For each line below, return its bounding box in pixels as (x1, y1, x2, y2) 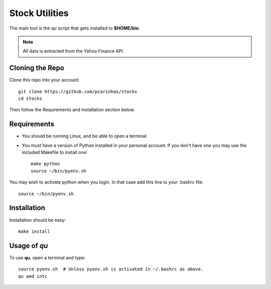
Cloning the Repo (9, 64, 65, 72)
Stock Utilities (9, 8, 69, 19)
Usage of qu (9, 241, 48, 250)
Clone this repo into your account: (9, 77, 80, 83)
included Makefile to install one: (22, 150, 88, 156)
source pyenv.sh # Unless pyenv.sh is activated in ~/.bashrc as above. (18, 266, 204, 272)
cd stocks (18, 96, 42, 101)
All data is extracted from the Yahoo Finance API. (23, 48, 124, 54)
